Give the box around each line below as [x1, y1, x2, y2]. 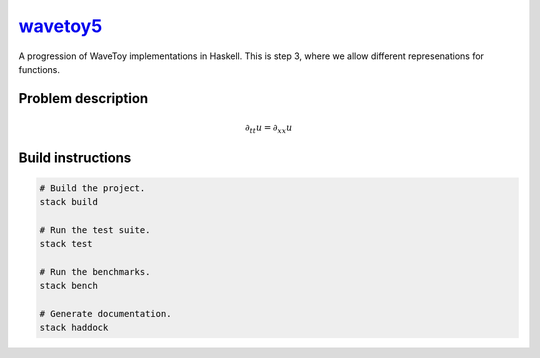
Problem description [18, 90, 149, 107]
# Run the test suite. [39, 224, 151, 235]
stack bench [39, 280, 99, 292]
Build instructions [18, 150, 132, 167]
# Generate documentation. [39, 308, 172, 320]
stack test [39, 238, 93, 250]
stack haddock [39, 322, 109, 334]
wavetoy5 [18, 15, 103, 37]
